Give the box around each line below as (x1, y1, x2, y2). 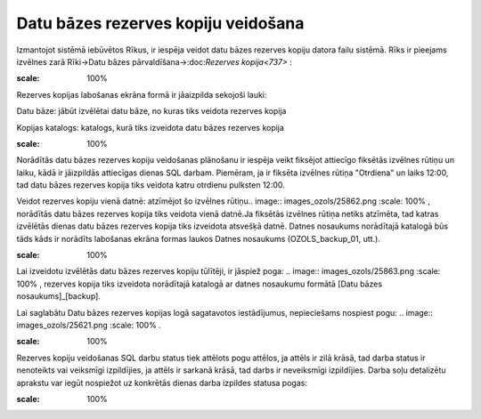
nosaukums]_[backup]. (16, 291, 102, 302)
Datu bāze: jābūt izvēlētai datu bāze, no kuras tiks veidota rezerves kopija (16, 106, 287, 117)
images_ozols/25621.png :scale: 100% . (16, 319, 162, 330)
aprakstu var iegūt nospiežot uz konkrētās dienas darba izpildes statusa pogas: (16, 377, 307, 388)
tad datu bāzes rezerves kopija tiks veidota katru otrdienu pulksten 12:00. (16, 180, 285, 190)
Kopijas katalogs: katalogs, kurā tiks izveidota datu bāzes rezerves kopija (16, 122, 285, 133)
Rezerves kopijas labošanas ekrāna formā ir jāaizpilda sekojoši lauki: (16, 89, 267, 100)
